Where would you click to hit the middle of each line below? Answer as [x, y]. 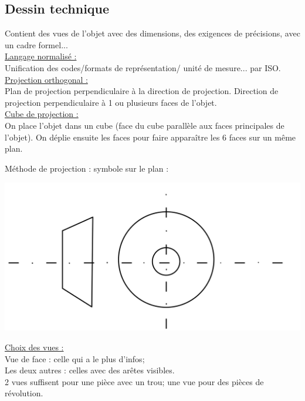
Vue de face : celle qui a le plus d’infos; [75, 358]
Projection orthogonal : [46, 79]
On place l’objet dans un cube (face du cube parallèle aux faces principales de [145, 125]
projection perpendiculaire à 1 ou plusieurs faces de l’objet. [111, 102]
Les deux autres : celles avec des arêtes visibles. [90, 370]
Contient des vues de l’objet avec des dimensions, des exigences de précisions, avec [152, 33]
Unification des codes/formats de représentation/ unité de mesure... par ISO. [143, 67]
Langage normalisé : [41, 56]
